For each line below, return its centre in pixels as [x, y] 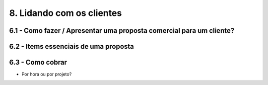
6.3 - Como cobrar [38, 62]
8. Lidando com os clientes [66, 13]
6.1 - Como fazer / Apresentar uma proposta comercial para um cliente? [122, 31]
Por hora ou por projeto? [47, 74]
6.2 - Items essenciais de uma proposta [71, 46]
